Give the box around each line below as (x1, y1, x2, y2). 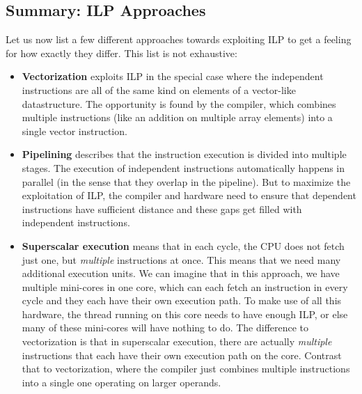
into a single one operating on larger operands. (22, 375, 221, 389)
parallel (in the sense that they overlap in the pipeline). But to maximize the (22, 174, 351, 189)
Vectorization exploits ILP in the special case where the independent (22, 69, 324, 84)
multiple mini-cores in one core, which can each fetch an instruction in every (22, 279, 348, 294)
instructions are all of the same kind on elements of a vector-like (22, 82, 296, 97)
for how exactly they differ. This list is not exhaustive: (6, 45, 237, 60)
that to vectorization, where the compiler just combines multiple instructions (22, 361, 350, 376)
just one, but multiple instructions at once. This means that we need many (22, 252, 341, 267)
